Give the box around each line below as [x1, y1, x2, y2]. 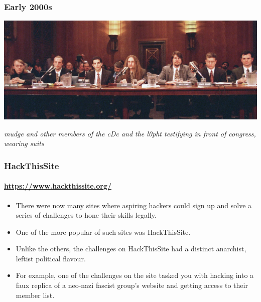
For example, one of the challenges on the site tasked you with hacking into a [16, 270, 254, 280]
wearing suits [4, 138, 44, 148]
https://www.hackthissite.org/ [4, 181, 111, 191]
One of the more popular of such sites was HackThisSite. [16, 226, 191, 237]
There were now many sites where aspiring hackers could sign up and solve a [16, 200, 252, 210]
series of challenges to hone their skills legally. [16, 210, 157, 220]
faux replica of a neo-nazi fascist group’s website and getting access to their [16, 280, 248, 290]
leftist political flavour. [16, 253, 86, 263]
